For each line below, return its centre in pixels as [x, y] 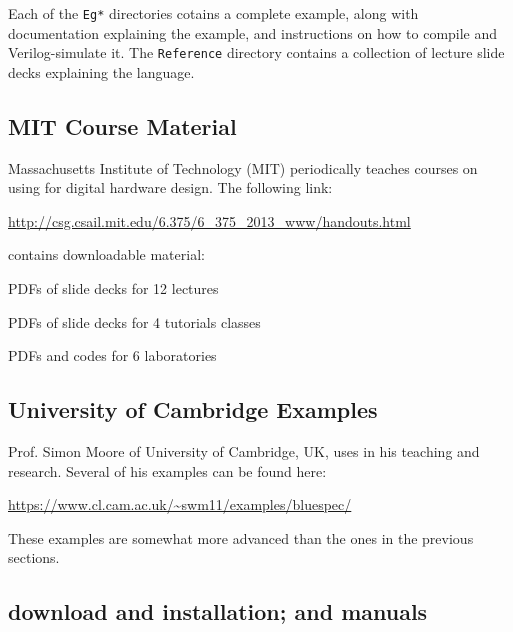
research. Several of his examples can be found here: [167, 470]
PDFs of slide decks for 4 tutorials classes [134, 321]
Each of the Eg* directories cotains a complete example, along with [213, 13]
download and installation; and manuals [218, 611]
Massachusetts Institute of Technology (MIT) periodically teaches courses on [243, 167]
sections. [34, 557]
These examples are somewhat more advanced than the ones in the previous [241, 537]
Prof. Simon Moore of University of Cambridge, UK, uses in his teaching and [244, 451]
